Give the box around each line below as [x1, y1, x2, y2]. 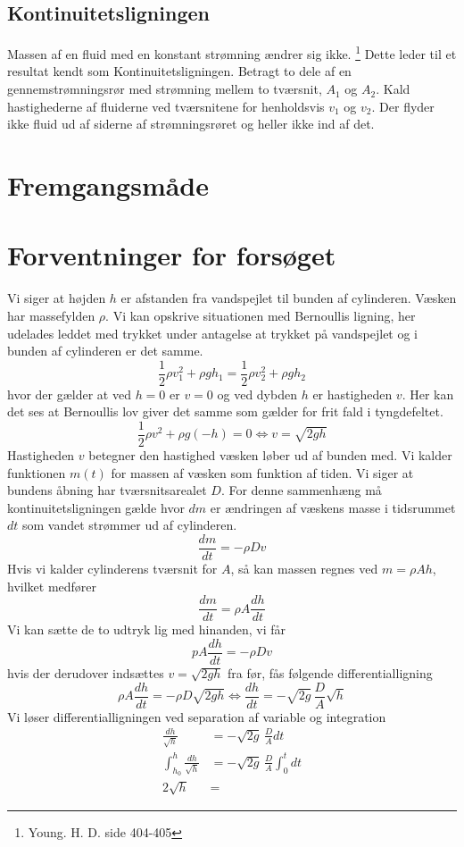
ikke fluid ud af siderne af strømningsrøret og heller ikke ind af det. [7, 114, 375, 133]
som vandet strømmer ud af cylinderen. [22, 516, 237, 534]
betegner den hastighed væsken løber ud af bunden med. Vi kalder [88, 446, 452, 465]
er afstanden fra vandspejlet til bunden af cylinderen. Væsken [120, 289, 457, 307]
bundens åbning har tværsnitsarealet [7, 481, 207, 499]
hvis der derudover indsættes [7, 663, 164, 682]
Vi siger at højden [7, 289, 106, 307]
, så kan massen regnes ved [230, 559, 378, 578]
